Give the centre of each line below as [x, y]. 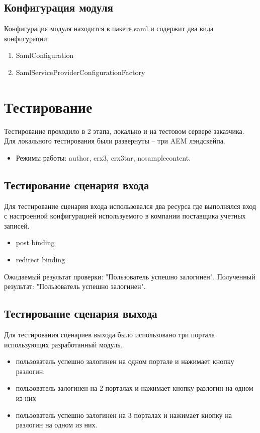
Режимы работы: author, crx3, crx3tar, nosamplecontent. [103, 157]
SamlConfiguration [45, 55]
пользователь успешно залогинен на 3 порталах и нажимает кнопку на [124, 415]
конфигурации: [27, 38]
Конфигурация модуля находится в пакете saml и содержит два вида [109, 28]
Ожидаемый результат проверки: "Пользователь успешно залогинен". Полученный [130, 276]
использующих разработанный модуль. [63, 344]
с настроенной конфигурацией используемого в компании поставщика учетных [125, 216]
